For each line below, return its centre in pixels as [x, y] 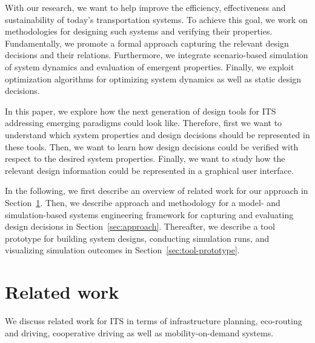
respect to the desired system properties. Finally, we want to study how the [145, 158]
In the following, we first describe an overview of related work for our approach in [157, 191]
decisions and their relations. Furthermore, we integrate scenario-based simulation [157, 55]
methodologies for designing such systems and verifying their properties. [139, 31]
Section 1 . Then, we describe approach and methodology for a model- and [143, 202]
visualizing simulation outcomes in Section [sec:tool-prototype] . [122, 250]
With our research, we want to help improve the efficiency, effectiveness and [145, 7]
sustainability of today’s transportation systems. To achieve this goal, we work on [156, 19]
